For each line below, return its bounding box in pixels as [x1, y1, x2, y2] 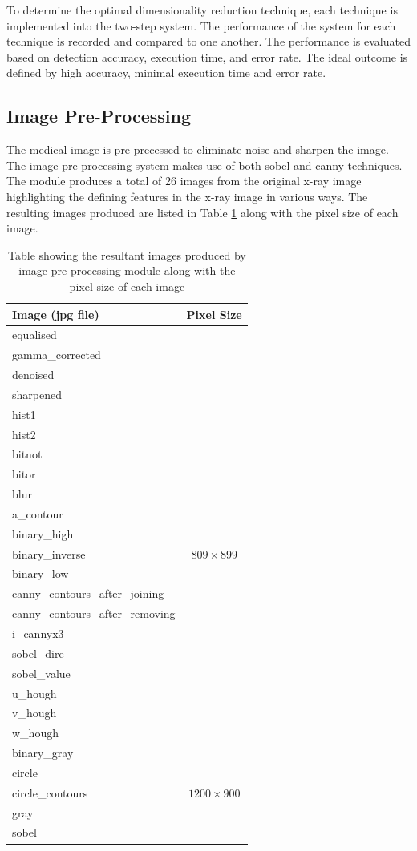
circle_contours [12, 784, 88, 801]
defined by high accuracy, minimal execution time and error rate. [6, 64, 326, 81]
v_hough [12, 704, 57, 721]
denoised [12, 366, 55, 383]
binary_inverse [12, 545, 86, 562]
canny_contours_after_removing [12, 605, 176, 622]
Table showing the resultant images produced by [8, 246, 246, 263]
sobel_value [12, 664, 71, 681]
